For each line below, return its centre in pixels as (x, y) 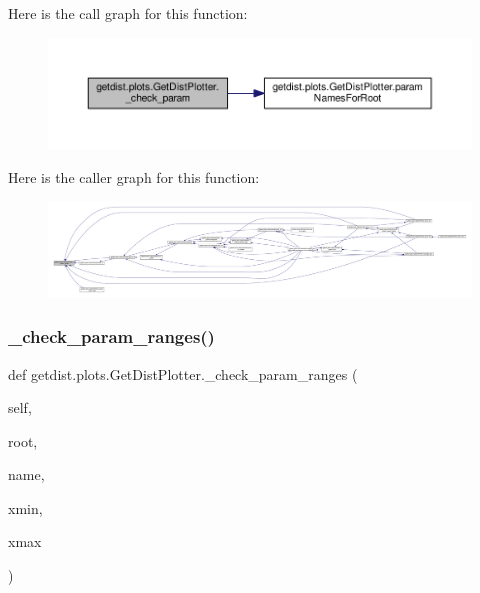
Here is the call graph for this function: (128, 13)
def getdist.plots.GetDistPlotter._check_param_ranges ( (183, 373)
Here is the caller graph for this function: (134, 176)
